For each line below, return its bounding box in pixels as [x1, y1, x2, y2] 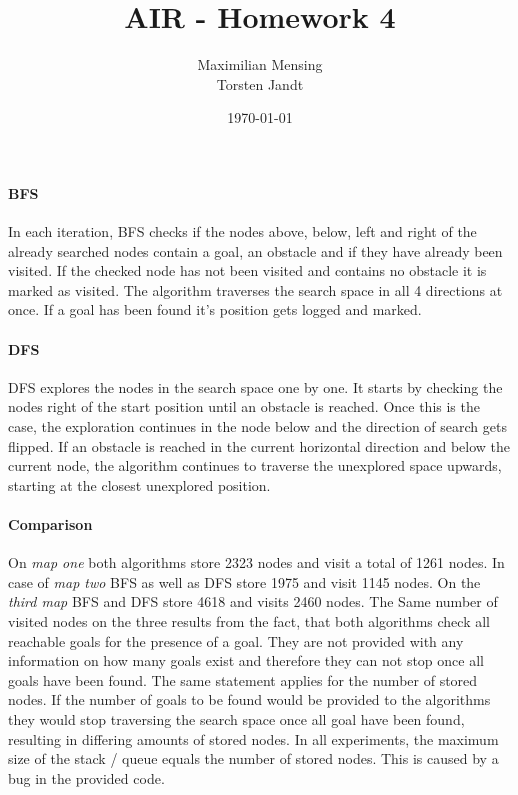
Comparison [8, 514, 93, 535]
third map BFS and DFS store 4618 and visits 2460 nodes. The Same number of [8, 591, 498, 612]
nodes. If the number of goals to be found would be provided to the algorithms [8, 689, 491, 710]
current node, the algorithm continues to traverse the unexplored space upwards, [8, 455, 502, 476]
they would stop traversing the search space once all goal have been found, [8, 708, 465, 729]
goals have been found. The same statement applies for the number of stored [8, 669, 478, 690]
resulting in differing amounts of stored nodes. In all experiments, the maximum [8, 728, 499, 749]
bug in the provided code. [8, 767, 165, 788]
